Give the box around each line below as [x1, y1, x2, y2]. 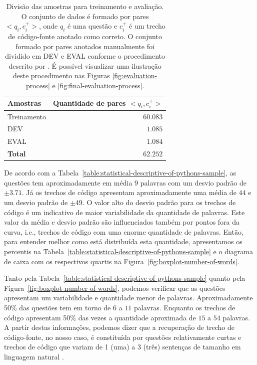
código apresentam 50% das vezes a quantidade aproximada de [4, 312, 196, 322]
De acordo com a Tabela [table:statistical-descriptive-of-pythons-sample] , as [4, 167, 236, 178]
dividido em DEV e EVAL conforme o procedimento [5, 51, 165, 61]
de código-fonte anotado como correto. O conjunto [8, 31, 162, 41]
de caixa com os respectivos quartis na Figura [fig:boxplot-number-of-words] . [4, 256, 239, 266]
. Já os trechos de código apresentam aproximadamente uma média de [21, 187, 236, 198]
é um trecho [129, 21, 165, 31]
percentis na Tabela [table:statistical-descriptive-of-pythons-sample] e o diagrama [4, 246, 253, 256]
